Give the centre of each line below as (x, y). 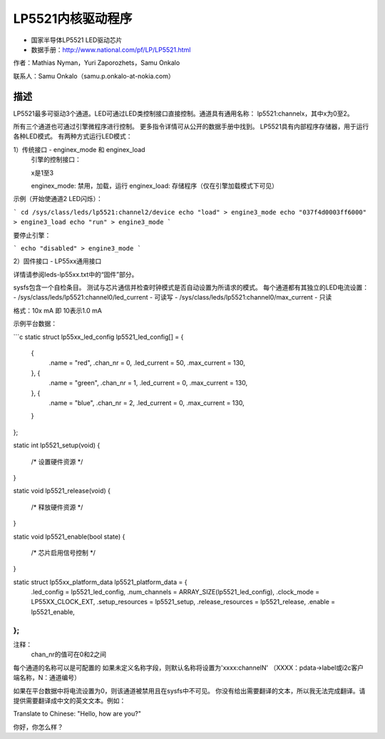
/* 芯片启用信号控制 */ (63, 552)
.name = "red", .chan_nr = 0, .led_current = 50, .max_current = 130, (147, 363)
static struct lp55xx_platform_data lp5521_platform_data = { (100, 582)
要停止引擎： (32, 235)
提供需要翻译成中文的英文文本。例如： (70, 700)
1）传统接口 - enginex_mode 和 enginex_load (79, 149)
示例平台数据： (35, 324)
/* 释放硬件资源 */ (57, 507)
